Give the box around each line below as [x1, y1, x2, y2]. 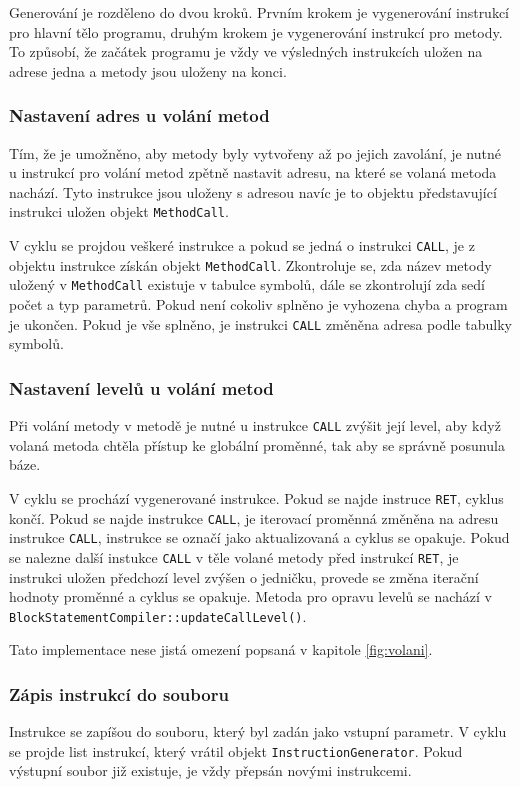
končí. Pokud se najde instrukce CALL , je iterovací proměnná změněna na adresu [9, 507, 499, 528]
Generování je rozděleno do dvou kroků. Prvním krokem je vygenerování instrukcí [9, 2, 510, 22]
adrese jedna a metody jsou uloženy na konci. [9, 60, 287, 81]
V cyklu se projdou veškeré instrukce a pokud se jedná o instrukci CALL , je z [9, 235, 475, 256]
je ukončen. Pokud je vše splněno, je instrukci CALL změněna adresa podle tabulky [9, 313, 512, 334]
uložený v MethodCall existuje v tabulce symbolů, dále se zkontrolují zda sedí [9, 274, 485, 295]
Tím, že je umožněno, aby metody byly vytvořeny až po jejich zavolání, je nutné [9, 142, 501, 163]
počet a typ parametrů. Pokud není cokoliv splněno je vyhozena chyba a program [9, 294, 508, 314]
